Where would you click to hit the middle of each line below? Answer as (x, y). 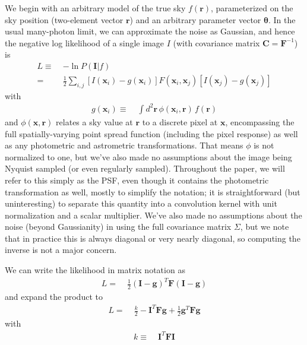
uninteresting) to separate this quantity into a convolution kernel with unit (141, 203)
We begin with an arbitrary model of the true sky (95, 8)
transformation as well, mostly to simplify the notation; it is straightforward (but (153, 192)
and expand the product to (54, 297)
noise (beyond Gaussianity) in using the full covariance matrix (118, 227)
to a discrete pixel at (180, 121)
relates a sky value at (94, 121)
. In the (282, 19)
